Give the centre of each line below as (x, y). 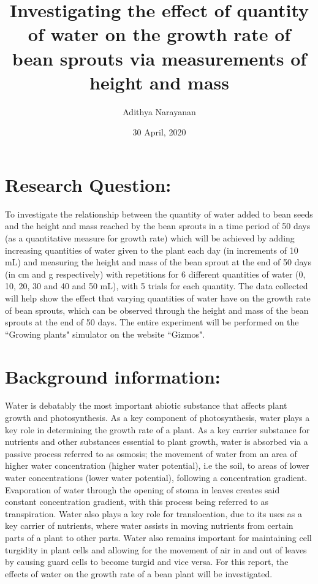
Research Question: (88, 184)
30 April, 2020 (159, 132)
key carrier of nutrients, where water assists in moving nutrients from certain (149, 525)
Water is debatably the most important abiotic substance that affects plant (146, 405)
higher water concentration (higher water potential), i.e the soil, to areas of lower (157, 465)
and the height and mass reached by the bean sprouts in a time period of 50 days (158, 226)
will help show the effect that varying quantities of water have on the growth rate (158, 298)
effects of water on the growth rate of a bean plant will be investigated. (139, 573)
